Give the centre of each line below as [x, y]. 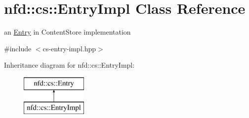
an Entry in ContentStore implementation [67, 32]
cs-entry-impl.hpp [69, 48]
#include [18, 48]
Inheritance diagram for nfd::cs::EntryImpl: [69, 65]
